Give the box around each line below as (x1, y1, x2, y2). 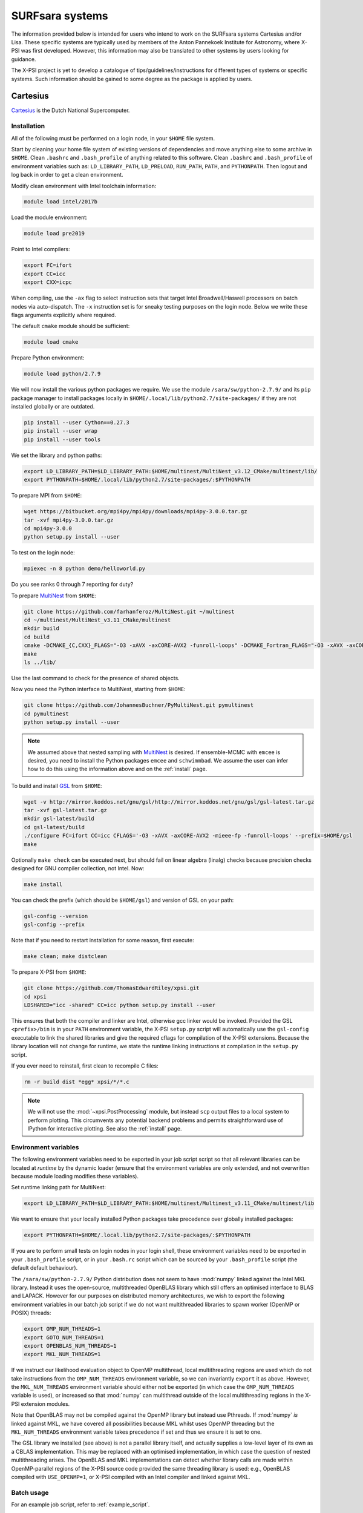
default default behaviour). (11, 1264, 78, 1272)
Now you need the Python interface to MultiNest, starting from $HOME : (11, 686, 186, 693)
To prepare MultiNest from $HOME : (11, 592, 96, 599)
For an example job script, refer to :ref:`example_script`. (11, 1501, 150, 1508)
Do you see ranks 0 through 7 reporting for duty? (11, 581, 134, 588)
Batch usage (11, 1488, 49, 1497)
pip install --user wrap (24, 427, 98, 435)
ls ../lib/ (24, 659, 56, 666)
